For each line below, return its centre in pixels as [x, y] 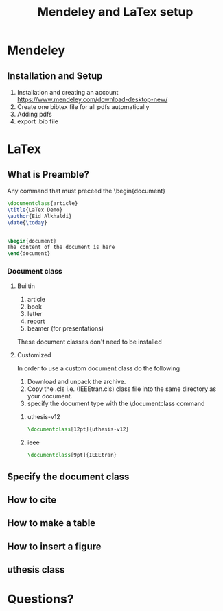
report [36, 321]
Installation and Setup [55, 76]
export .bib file [37, 121]
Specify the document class [68, 476]
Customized [34, 355]
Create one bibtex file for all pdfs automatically [83, 107]
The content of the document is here [61, 248]
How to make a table [51, 523]
